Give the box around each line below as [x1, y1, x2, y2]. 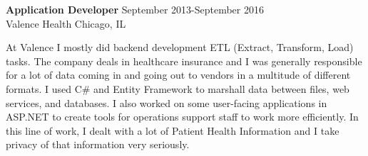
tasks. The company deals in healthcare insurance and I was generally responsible [6, 53, 362, 68]
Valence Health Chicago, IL [6, 16, 126, 30]
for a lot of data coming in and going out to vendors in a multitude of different [6, 67, 351, 82]
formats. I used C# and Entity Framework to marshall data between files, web [6, 81, 349, 96]
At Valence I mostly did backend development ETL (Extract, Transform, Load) [6, 40, 354, 55]
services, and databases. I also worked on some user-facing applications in [6, 95, 327, 110]
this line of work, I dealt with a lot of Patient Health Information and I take [6, 123, 339, 138]
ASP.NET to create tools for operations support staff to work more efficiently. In [6, 109, 359, 124]
